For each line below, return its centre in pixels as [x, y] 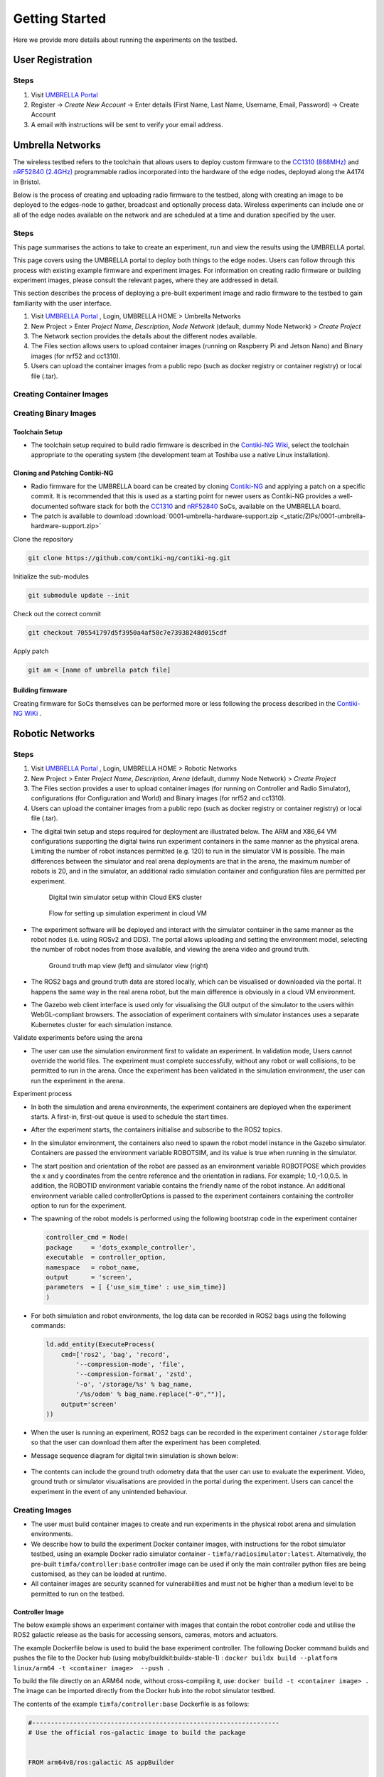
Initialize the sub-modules [51, 576]
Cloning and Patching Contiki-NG [63, 473]
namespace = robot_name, [93, 1267]
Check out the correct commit [57, 613]
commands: [48, 1326]
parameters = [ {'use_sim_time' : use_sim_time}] [136, 1287]
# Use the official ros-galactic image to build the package [137, 1733]
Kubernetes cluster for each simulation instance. [102, 1024]
